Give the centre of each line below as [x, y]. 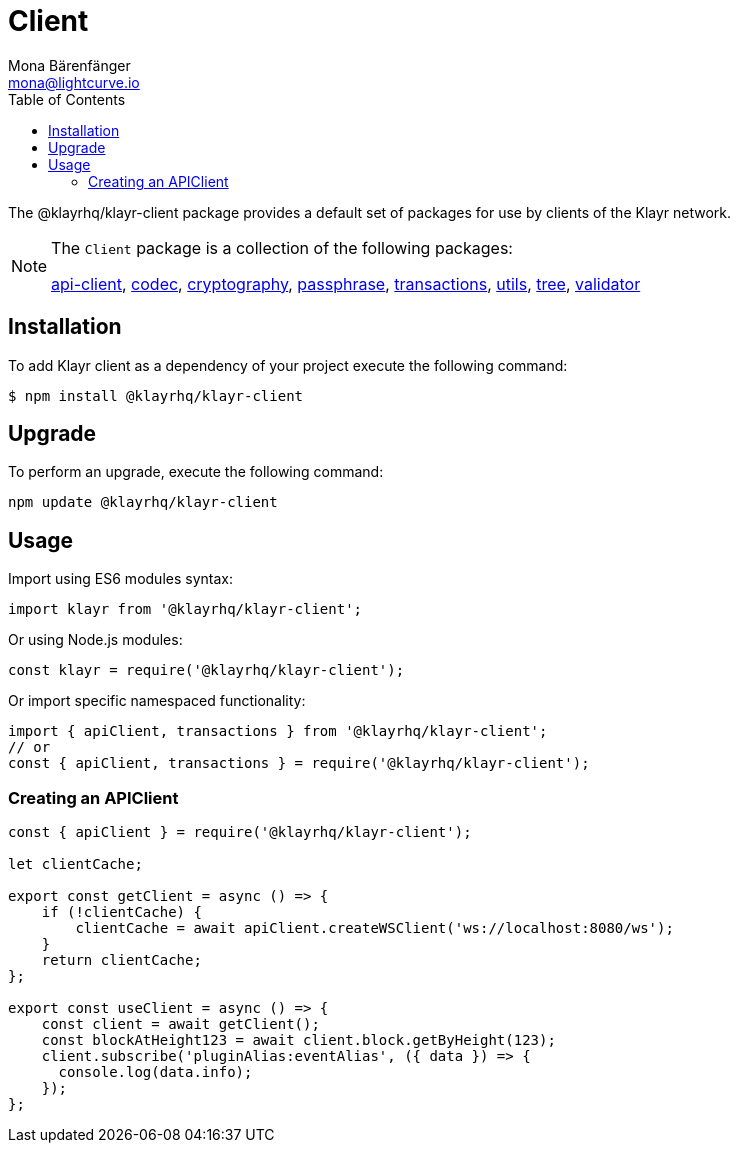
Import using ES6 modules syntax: [120, 579]
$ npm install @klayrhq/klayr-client [156, 395]
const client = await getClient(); [180, 1024]
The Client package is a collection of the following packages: [282, 247]
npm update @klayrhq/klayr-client [143, 502]
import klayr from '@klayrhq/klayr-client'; [185, 609]
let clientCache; [75, 864]
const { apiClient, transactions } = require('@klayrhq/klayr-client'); [299, 763]
